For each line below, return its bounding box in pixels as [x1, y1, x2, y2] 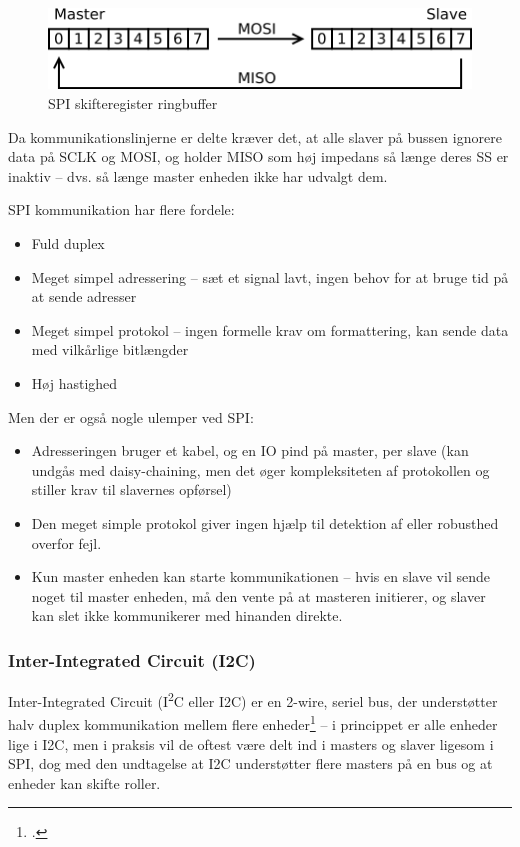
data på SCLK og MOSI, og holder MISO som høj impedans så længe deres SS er [8, 146, 509, 167]
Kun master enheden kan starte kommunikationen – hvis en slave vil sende [31, 566, 490, 587]
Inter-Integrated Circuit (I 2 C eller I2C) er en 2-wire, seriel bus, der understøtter [8, 688, 498, 711]
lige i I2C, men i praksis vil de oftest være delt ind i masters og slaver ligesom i [8, 733, 494, 754]
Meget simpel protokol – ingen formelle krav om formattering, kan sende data [31, 319, 509, 340]
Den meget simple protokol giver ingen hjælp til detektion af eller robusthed [31, 512, 499, 533]
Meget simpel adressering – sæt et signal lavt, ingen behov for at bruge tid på [31, 266, 509, 287]
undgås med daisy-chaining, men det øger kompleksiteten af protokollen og [31, 459, 490, 480]
